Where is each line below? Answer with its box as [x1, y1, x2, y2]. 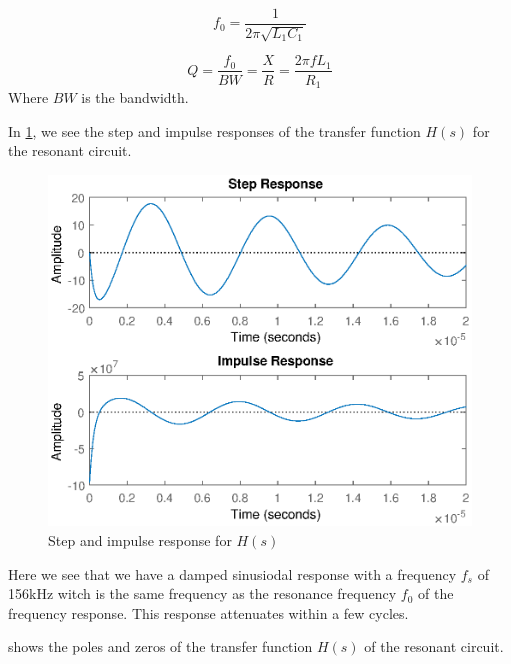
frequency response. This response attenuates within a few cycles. [8, 602, 409, 623]
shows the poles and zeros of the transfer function [8, 636, 313, 657]
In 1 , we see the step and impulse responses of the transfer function [8, 120, 421, 141]
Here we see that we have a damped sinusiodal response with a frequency [8, 563, 457, 584]
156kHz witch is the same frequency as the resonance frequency [8, 583, 397, 604]
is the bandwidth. [81, 86, 189, 107]
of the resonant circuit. [364, 636, 504, 657]
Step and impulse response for [48, 529, 232, 550]
